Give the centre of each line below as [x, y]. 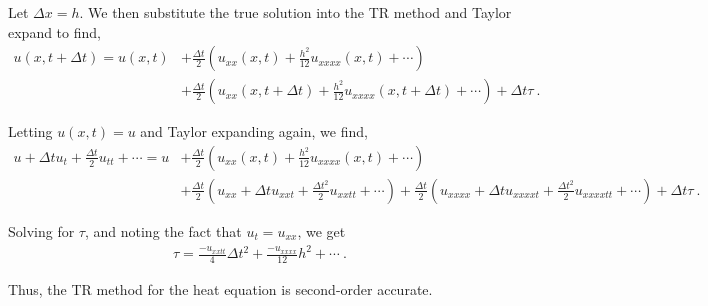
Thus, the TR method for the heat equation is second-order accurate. [220, 288]
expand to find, [54, 31]
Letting [30, 131]
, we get [321, 230]
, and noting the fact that [163, 230]
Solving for [41, 230]
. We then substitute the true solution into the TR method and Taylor [295, 12]
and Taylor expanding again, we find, [254, 131]
